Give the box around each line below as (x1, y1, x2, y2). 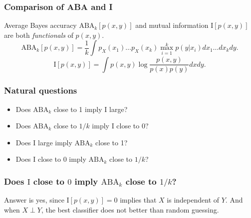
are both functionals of (4, 29, 73, 40)
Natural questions (4, 84, 77, 97)
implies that (120, 195, 157, 205)
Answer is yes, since (4, 195, 64, 205)
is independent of (167, 195, 220, 205)
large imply (38, 137, 72, 147)
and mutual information (135, 20, 209, 30)
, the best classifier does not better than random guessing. (41, 204, 219, 215)
